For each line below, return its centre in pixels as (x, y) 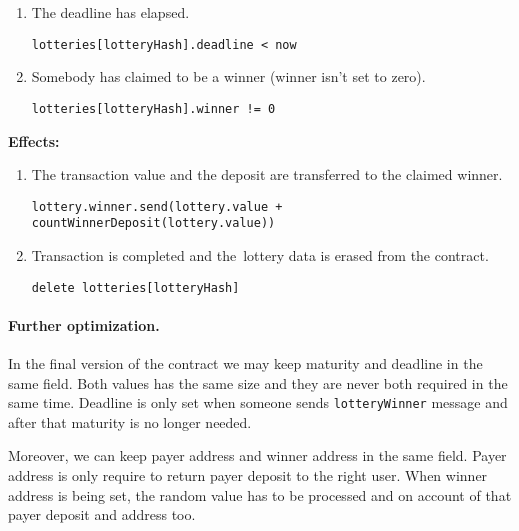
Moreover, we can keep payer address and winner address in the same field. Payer (257, 455)
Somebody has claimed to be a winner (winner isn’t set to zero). (228, 76)
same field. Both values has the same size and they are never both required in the (258, 382)
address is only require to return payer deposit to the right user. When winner (248, 475)
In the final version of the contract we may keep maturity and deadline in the (245, 363)
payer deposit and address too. (102, 514)
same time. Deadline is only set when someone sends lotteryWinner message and (258, 402)
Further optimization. (84, 324)
